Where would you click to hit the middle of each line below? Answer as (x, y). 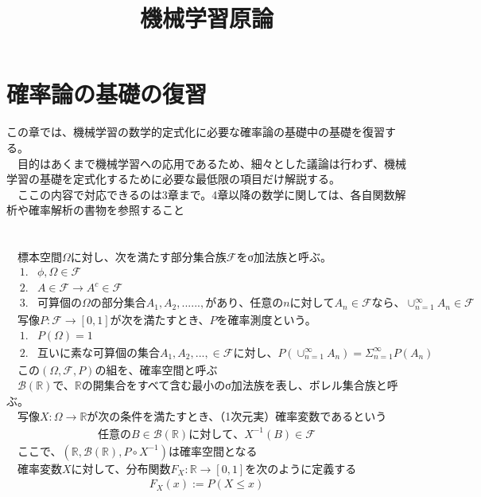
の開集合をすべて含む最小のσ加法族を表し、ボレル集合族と (234, 385)
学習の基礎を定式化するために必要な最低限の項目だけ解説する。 (173, 179)
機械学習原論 (206, 18)
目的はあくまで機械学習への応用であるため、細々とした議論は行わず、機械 (211, 163)
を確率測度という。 (266, 319)
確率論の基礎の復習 (107, 94)
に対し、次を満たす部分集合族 (148, 257)
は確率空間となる (213, 450)
